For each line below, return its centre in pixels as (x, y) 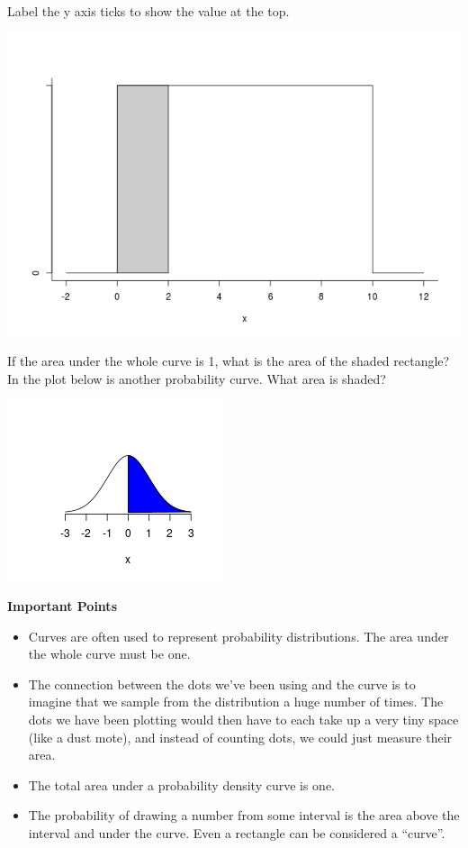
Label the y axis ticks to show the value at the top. (148, 11)
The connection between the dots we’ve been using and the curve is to (222, 684)
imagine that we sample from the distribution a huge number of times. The (236, 702)
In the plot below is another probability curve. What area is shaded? (197, 378)
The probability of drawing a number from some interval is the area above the (244, 815)
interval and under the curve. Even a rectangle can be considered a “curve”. (237, 832)
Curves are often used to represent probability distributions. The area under (238, 636)
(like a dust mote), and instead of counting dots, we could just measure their (240, 737)
